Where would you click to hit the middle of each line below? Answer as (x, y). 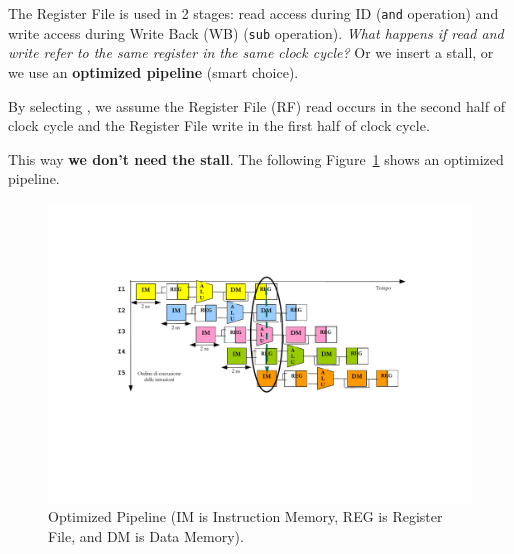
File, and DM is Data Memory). (146, 535)
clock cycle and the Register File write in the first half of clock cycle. (219, 125)
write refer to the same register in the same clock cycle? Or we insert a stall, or (251, 52)
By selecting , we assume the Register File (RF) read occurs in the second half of (256, 105)
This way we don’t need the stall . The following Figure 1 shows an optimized (256, 158)
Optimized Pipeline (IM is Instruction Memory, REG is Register (245, 516)
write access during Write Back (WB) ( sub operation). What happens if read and (256, 32)
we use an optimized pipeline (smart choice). (153, 71)
